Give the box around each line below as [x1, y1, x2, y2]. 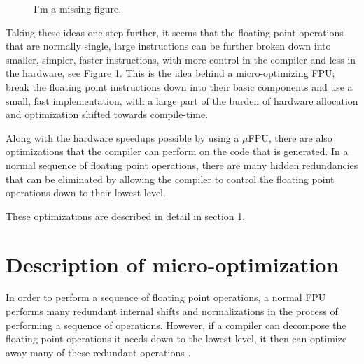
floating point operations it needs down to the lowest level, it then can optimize [6, 331, 347, 346]
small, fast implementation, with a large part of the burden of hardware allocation [6, 93, 358, 108]
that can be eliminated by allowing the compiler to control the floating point [6, 171, 335, 186]
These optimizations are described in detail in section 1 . [6, 208, 246, 223]
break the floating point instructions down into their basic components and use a [6, 79, 353, 94]
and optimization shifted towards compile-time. [6, 107, 209, 122]
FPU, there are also [248, 130, 332, 145]
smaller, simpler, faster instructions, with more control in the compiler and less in [6, 52, 356, 66]
